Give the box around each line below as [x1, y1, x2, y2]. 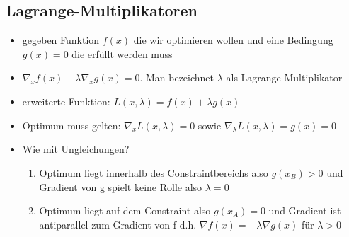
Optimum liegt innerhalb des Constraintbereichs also [39, 165, 268, 180]
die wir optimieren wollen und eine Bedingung [133, 33, 333, 47]
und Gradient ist [268, 203, 341, 218]
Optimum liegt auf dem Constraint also [39, 203, 211, 218]
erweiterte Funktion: [22, 93, 110, 108]
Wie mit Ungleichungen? [22, 141, 130, 156]
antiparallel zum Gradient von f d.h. [39, 216, 197, 231]
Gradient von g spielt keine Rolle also [39, 179, 202, 194]
